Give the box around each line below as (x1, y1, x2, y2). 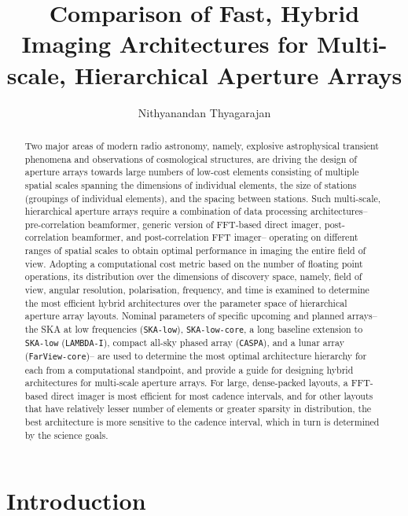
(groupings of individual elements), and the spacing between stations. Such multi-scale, (24, 191, 381, 205)
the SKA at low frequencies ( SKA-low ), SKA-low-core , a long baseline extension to (24, 322, 363, 336)
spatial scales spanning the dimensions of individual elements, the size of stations (24, 178, 357, 191)
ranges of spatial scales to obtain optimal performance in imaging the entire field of (24, 244, 366, 257)
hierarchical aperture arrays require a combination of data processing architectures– (24, 205, 368, 218)
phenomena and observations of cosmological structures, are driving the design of (24, 152, 357, 165)
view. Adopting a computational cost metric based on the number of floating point (24, 256, 363, 270)
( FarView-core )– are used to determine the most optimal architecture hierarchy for (24, 349, 367, 363)
